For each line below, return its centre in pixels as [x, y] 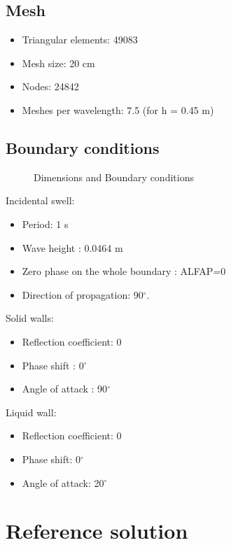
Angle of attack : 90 [65, 389]
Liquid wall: [31, 412]
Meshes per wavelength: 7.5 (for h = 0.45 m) [118, 109]
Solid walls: [30, 318]
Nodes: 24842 [50, 86]
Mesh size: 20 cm [58, 63]
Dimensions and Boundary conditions [114, 177]
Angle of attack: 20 [63, 482]
